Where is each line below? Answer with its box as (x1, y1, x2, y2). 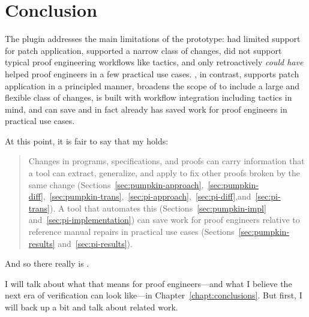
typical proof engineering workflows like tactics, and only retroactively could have (5, 56, 304, 68)
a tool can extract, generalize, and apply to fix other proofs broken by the (28, 167, 300, 179)
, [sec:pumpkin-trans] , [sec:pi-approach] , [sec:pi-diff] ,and (43, 190, 251, 203)
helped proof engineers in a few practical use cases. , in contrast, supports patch (5, 67, 299, 80)
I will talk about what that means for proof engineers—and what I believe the (5, 277, 292, 289)
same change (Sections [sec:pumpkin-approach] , (28, 178, 204, 191)
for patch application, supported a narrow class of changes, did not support (5, 44, 282, 56)
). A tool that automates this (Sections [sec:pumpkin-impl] (49, 201, 266, 214)
